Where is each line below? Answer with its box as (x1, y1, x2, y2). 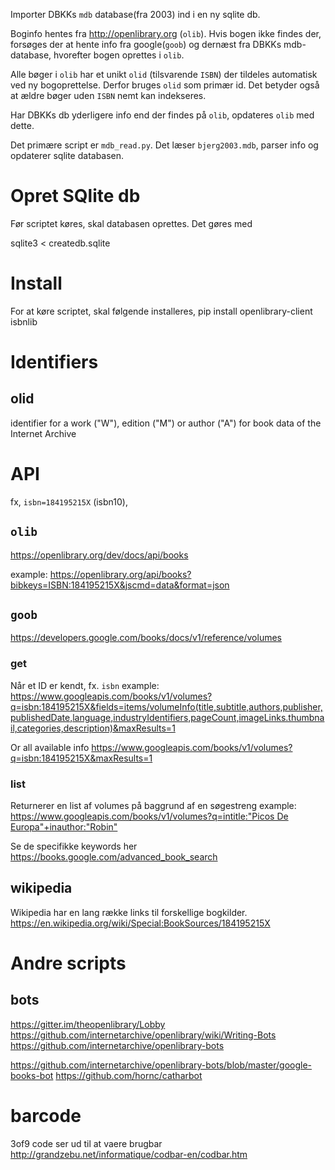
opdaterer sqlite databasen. (10, 150, 125, 161)
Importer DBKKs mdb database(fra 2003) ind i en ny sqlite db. (10, 9, 261, 20)
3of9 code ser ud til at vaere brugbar (10, 1137, 163, 1149)
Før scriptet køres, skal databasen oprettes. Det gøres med (10, 217, 253, 229)
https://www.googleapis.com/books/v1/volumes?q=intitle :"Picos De (10, 810, 289, 823)
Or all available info (10, 741, 90, 753)
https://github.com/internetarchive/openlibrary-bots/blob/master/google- (10, 1059, 313, 1071)
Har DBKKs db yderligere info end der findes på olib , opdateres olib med (10, 109, 315, 121)
